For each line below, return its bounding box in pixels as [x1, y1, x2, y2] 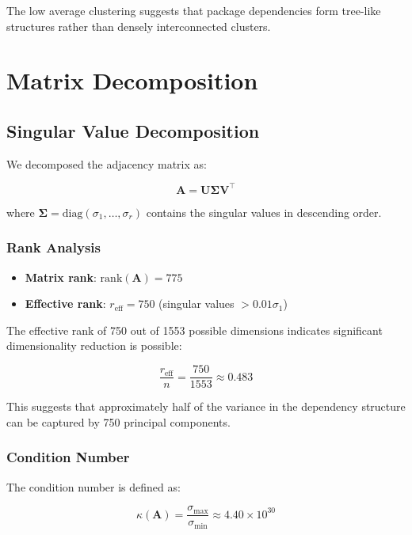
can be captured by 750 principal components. [6, 413, 231, 430]
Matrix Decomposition [6, 64, 258, 97]
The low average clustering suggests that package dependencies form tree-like [6, 2, 381, 18]
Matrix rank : [25, 268, 97, 285]
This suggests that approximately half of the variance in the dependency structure [6, 398, 406, 415]
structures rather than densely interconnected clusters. [6, 17, 271, 34]
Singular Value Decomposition [6, 118, 260, 142]
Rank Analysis [6, 237, 101, 257]
